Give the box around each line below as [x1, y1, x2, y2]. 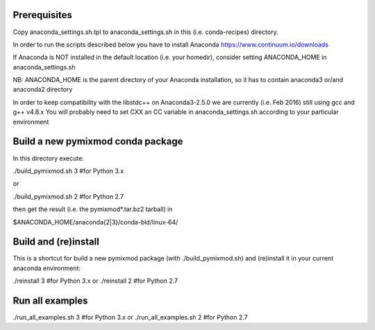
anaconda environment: [12, 264, 81, 272]
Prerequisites [12, 9, 72, 21]
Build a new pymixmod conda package [12, 135, 183, 147]
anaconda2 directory [12, 85, 73, 94]
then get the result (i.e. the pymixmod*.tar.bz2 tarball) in [12, 205, 173, 213]
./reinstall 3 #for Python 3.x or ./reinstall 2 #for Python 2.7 [12, 277, 178, 285]
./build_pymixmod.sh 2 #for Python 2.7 [12, 192, 124, 201]
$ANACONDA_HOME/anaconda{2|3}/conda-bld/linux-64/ [12, 217, 178, 226]
